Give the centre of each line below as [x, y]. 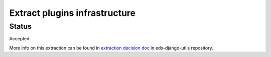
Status [21, 26]
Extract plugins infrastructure [72, 13]
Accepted [19, 39]
